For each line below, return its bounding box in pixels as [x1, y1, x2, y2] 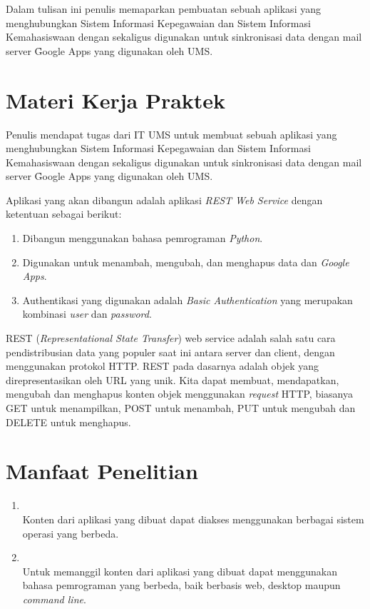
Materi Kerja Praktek [6, 85, 226, 114]
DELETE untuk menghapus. [6, 414, 131, 429]
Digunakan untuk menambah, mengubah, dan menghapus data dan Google [22, 254, 349, 269]
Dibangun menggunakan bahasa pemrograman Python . [22, 231, 263, 246]
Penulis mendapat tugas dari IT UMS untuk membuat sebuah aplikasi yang [6, 126, 337, 141]
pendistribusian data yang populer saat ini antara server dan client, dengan [6, 344, 335, 359]
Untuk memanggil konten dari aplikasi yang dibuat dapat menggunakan [22, 563, 337, 578]
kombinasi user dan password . [22, 306, 152, 321]
